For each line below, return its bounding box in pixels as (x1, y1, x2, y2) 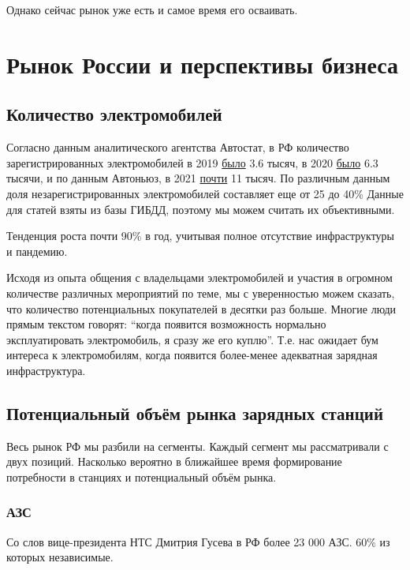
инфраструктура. (6, 362, 86, 378)
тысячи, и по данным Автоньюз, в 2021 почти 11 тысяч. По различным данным (6, 170, 390, 186)
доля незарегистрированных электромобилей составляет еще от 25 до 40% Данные (6, 185, 404, 201)
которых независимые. (6, 549, 114, 565)
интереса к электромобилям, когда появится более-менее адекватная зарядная (6, 347, 378, 363)
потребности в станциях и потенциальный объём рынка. (6, 468, 277, 485)
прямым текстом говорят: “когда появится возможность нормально (6, 316, 326, 332)
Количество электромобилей (6, 102, 222, 126)
